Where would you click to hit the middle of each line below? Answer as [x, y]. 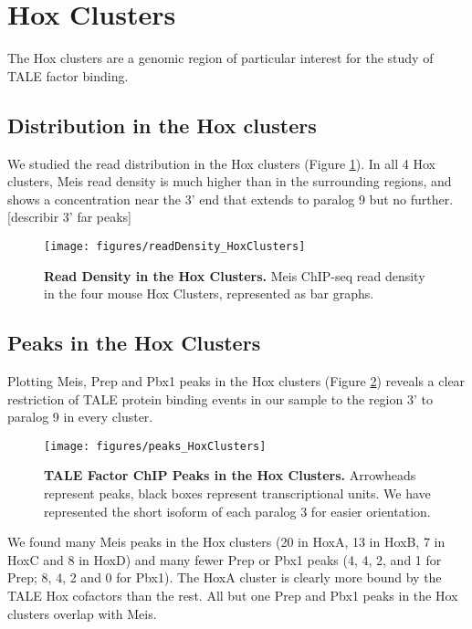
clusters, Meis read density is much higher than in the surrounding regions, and [230, 181]
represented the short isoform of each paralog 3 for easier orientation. [237, 511]
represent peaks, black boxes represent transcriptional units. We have [237, 493]
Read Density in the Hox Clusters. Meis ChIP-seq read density [235, 275]
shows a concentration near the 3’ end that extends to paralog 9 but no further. [231, 199]
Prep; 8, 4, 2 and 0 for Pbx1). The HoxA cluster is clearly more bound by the [225, 577]
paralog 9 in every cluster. [80, 417]
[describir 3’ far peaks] [70, 217]
